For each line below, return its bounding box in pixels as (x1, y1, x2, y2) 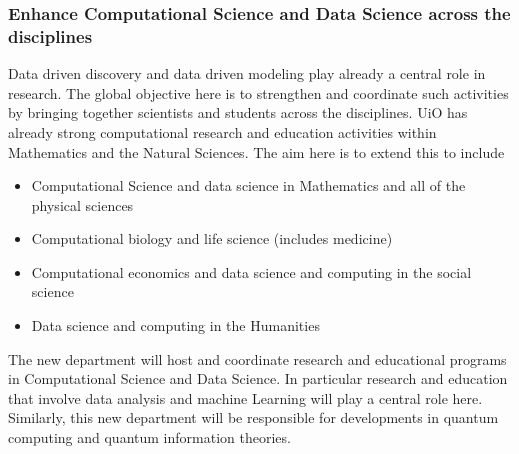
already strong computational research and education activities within (8, 121, 437, 142)
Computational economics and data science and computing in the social (31, 261, 472, 282)
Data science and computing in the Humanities (31, 315, 320, 336)
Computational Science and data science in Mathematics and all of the (31, 175, 466, 196)
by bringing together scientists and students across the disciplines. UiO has (8, 102, 468, 123)
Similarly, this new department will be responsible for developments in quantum (8, 407, 499, 428)
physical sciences (31, 194, 134, 215)
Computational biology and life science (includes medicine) (31, 228, 393, 249)
